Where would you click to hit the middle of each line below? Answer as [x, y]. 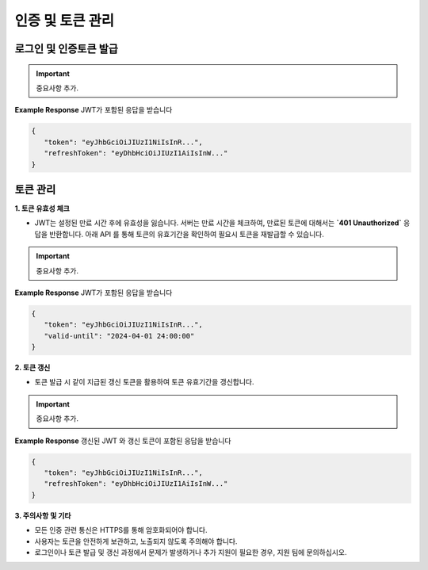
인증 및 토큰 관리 [65, 21]
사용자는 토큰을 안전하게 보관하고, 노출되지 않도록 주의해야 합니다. [136, 541]
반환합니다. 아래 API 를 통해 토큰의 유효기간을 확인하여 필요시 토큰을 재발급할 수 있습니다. [186, 234]
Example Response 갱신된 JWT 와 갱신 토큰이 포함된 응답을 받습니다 [123, 441]
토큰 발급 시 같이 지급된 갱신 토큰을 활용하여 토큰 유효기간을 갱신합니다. [144, 382]
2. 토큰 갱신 [32, 368]
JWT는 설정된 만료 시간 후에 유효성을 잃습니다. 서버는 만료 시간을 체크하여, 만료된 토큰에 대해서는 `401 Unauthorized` [218, 223]
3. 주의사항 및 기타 [43, 515]
